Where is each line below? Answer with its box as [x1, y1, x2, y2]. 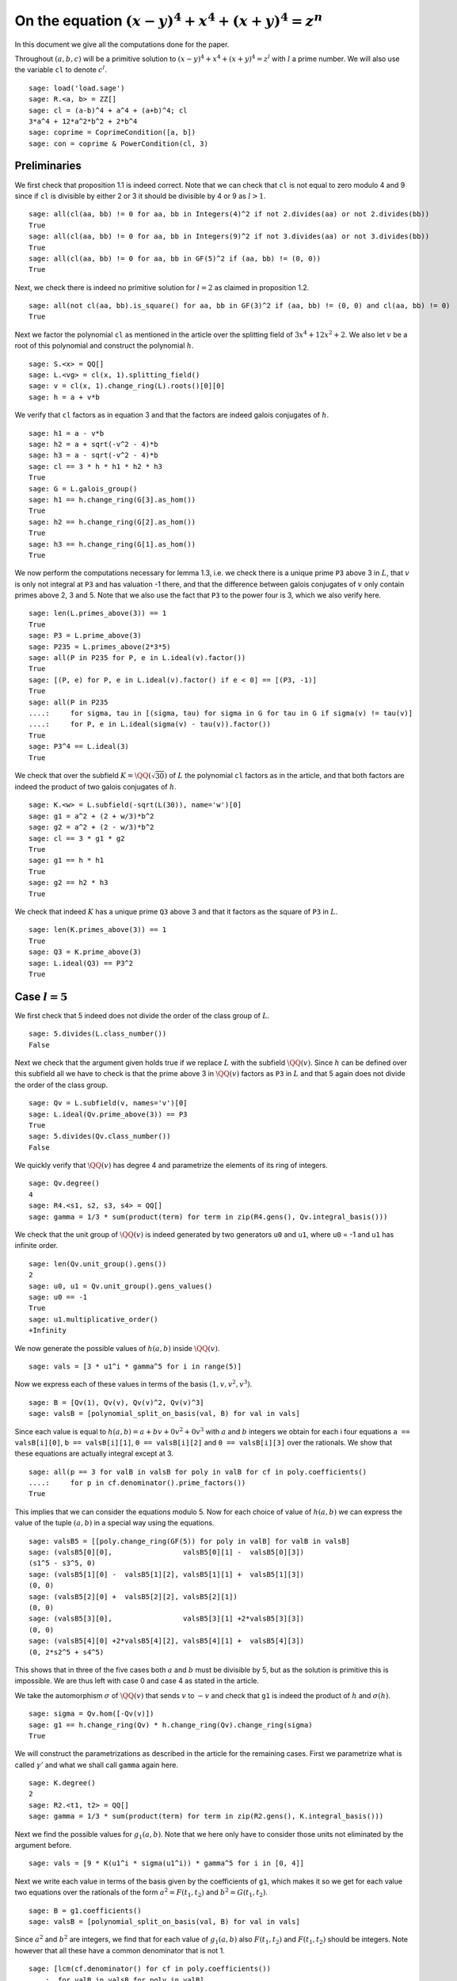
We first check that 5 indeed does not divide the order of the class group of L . [14, 1010, 270, 1020]
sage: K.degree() [29, 1779, 96, 1788]
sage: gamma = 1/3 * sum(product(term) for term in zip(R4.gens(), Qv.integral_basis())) [29, 1212, 388, 1221]
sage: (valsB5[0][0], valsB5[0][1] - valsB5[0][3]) [29, 1548, 305, 1557]
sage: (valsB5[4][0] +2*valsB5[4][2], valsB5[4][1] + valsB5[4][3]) [29, 1636, 305, 1646]
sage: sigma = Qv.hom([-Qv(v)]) [29, 1709, 154, 1719]
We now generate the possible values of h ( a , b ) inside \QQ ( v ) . [14, 1343, 220, 1353]
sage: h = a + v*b [29, 392, 101, 402]
